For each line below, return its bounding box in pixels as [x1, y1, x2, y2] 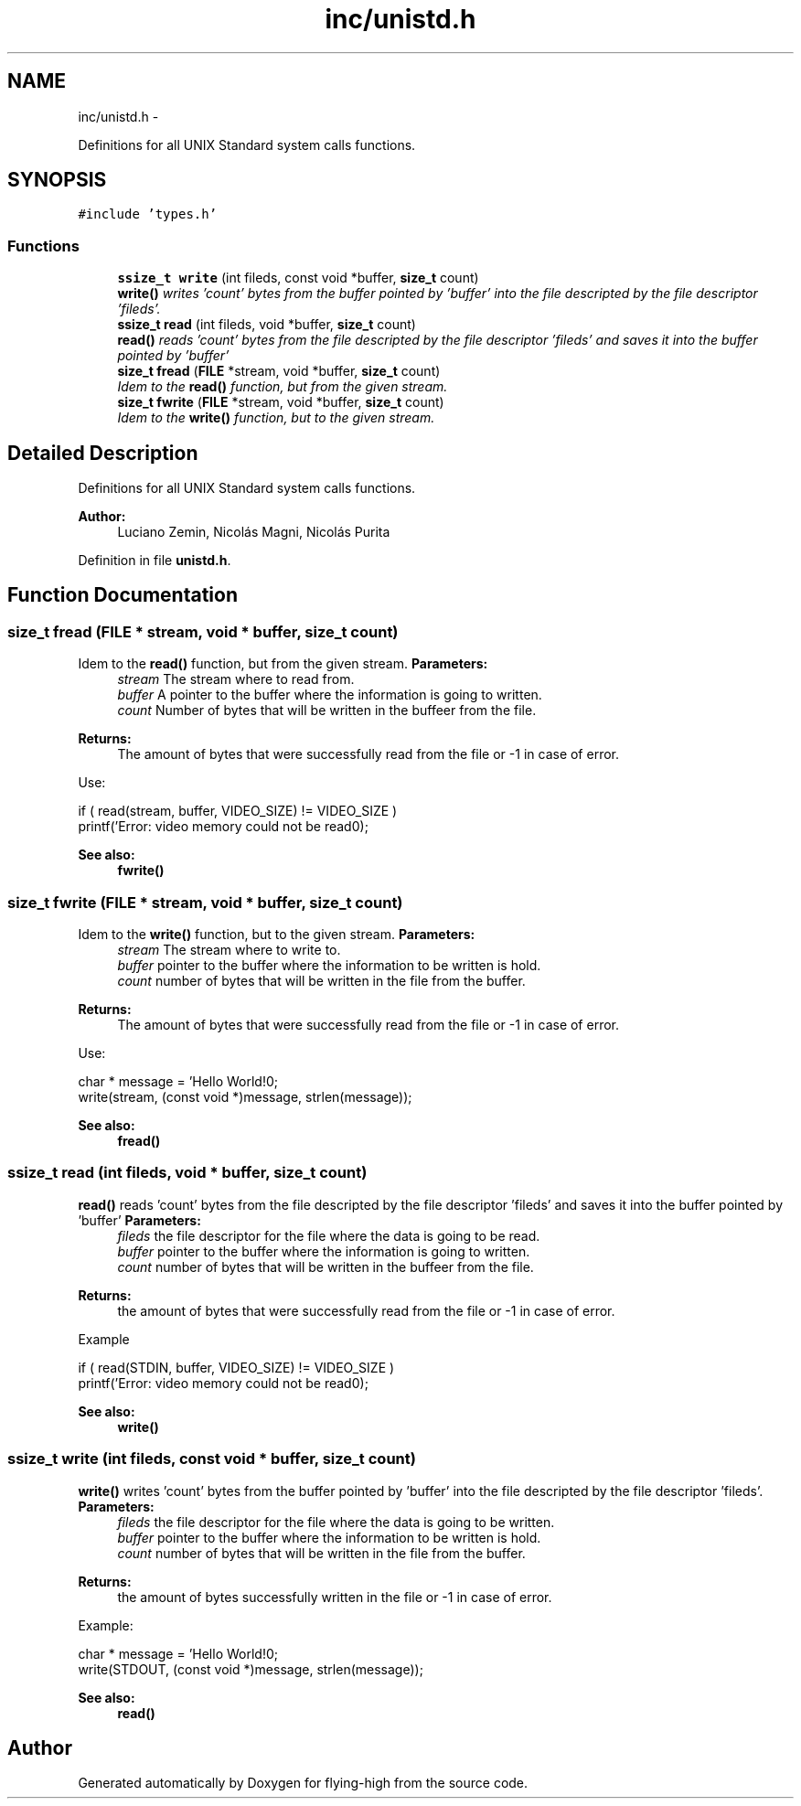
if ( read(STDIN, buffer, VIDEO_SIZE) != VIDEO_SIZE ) [78, 1359, 395, 1375]
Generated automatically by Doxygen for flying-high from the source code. [78, 1775, 529, 1791]
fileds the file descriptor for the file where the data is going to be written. [117, 1513, 555, 1530]
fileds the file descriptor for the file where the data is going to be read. [117, 1227, 540, 1244]
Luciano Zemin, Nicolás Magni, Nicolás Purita [117, 524, 390, 540]
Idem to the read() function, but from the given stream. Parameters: [78, 656, 488, 672]
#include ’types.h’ [78, 207, 218, 222]
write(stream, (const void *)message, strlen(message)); [78, 1089, 412, 1105]
